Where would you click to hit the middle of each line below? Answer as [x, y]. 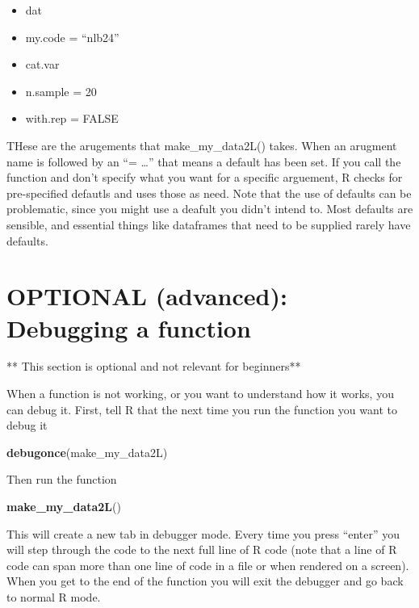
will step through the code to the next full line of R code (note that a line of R [202, 549]
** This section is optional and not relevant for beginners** [154, 366]
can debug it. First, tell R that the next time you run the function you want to [202, 409]
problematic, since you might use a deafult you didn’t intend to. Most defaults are [210, 209]
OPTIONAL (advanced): [147, 296]
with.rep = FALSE [72, 118]
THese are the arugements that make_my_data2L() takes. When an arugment [202, 145]
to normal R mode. [54, 596]
